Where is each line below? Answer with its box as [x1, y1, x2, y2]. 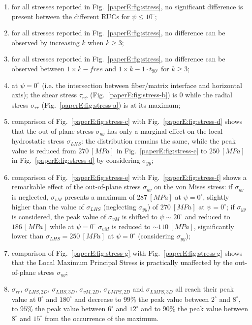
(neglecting [103, 201, 136, 211]
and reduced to [185, 211, 230, 221]
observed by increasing [11, 37, 80, 47]
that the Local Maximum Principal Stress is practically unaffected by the [11, 257, 233, 267]
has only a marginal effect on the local [107, 125, 223, 136]
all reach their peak [175, 284, 234, 294]
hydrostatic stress [11, 136, 64, 146]
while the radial [185, 89, 232, 100]
